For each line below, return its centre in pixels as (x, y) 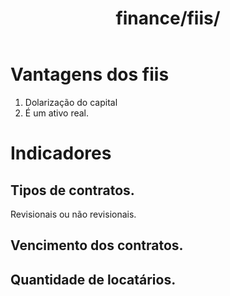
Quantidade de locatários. (93, 279)
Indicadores (61, 153)
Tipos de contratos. (72, 190)
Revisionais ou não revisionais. (73, 214)
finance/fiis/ (168, 18)
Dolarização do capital (71, 102)
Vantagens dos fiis (90, 74)
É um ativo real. (57, 113)
